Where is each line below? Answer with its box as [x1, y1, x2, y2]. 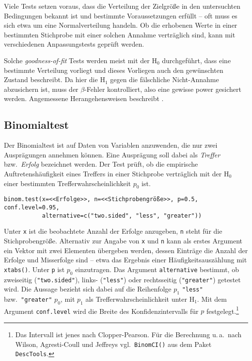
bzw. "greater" [4, 294, 52, 304]
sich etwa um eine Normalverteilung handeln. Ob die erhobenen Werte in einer [4, 20, 237, 30]
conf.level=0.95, [4, 204, 60, 211]
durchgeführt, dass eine [162, 55, 231, 65]
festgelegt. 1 [206, 304, 239, 316]
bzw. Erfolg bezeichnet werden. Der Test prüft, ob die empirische [4, 159, 198, 169]
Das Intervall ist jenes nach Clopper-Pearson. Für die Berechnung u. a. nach [15, 329, 242, 340]
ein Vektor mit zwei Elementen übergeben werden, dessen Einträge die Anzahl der [4, 245, 248, 255]
